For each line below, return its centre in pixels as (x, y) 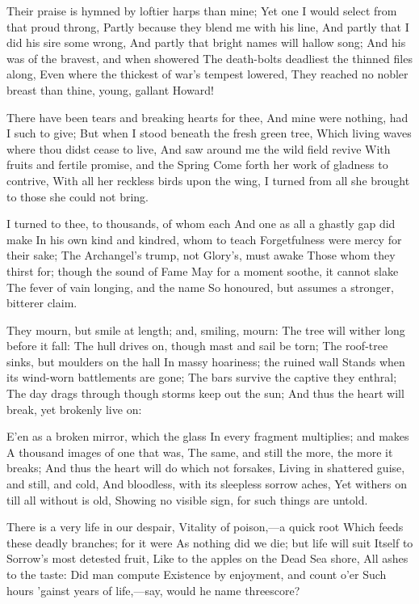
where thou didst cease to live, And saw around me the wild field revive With (199, 148)
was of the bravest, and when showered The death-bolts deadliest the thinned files (209, 58)
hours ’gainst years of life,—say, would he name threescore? (153, 590)
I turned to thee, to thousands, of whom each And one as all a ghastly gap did (201, 224)
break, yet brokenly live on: (74, 409)
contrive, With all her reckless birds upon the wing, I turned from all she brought (208, 180)
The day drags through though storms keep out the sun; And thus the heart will (205, 393)
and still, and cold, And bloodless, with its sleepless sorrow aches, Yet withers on (207, 484)
